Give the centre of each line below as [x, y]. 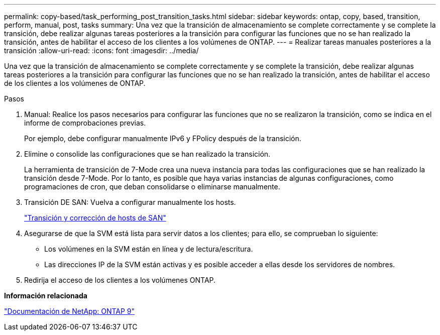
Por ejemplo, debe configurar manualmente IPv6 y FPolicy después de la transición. [163, 138]
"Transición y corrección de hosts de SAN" [95, 218]
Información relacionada [46, 296]
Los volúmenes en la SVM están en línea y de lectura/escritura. [149, 249]
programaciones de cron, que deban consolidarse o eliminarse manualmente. [152, 187]
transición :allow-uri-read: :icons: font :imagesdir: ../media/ [101, 50]
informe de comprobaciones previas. [85, 123]
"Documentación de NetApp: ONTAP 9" [70, 311]
